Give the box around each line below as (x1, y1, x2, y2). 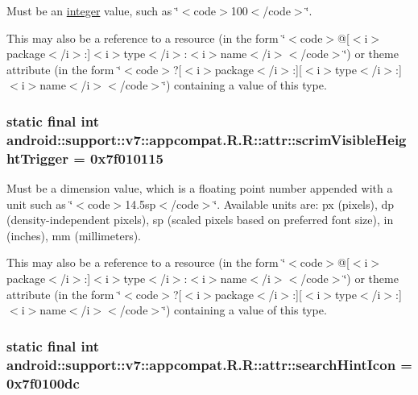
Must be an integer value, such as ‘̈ (6, 2, 179, 19)
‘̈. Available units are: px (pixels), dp (213, 195, 395, 212)
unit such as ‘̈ (6, 195, 73, 212)
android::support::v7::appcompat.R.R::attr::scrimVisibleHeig (6, 129, 407, 149)
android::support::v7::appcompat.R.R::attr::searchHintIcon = (6, 354, 412, 374)
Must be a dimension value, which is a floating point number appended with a (6, 180, 393, 197)
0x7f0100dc (6, 372, 80, 393)
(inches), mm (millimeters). (6, 227, 142, 243)
